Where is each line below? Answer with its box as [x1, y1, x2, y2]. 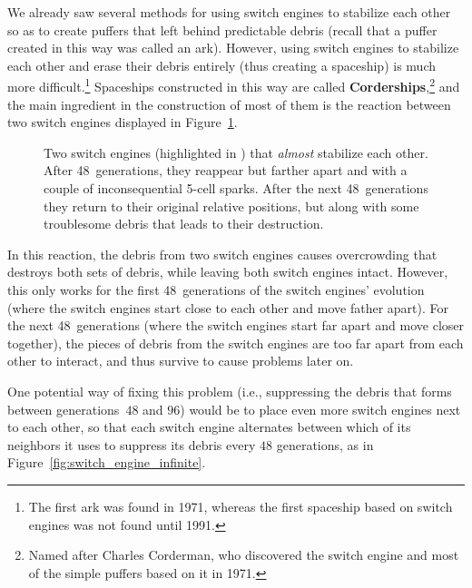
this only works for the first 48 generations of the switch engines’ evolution [7, 279, 425, 299]
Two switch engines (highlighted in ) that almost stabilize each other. [44, 142, 428, 162]
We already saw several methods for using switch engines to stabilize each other [7, 3, 451, 21]
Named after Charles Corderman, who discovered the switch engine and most [28, 545, 459, 564]
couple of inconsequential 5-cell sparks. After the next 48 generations [44, 179, 428, 197]
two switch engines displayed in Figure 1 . [7, 113, 238, 132]
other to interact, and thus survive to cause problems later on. [7, 351, 354, 370]
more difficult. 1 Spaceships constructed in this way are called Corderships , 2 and [7, 74, 460, 96]
